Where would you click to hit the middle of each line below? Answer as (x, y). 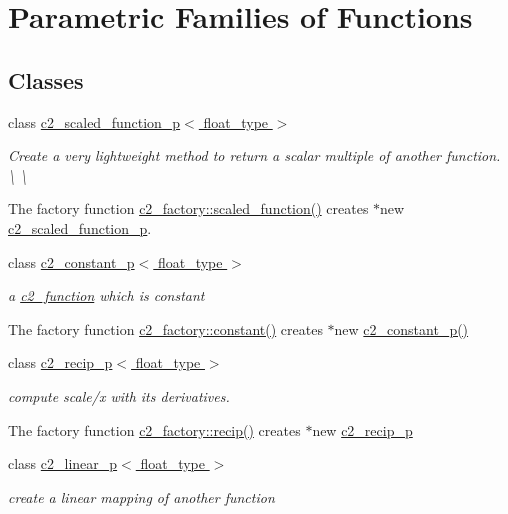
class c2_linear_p (63, 463)
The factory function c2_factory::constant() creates (165, 328)
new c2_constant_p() (401, 328)
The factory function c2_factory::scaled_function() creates (188, 208)
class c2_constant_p (71, 261)
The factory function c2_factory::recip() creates (154, 429)
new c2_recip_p (362, 429)
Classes (46, 79)
